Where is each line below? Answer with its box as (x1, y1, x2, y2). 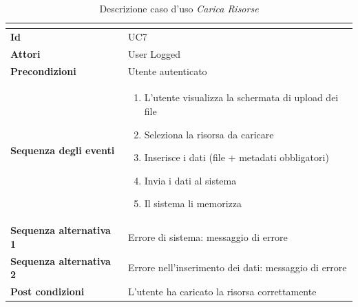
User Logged (127, 46, 181, 61)
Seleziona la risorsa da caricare (144, 127, 274, 141)
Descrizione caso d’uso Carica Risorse (99, 1, 259, 15)
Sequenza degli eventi (10, 143, 115, 158)
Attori (10, 46, 41, 61)
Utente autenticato (127, 63, 207, 78)
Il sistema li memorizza (144, 196, 242, 211)
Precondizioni (10, 63, 76, 78)
